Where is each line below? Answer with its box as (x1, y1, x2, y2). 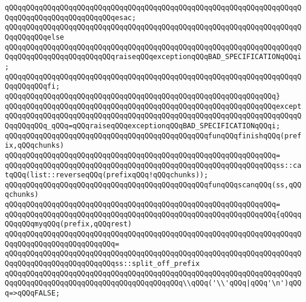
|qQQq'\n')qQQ (246, 279, 302, 288)
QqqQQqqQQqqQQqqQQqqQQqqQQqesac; (5, 13, 136, 22)
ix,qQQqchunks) (5, 141, 65, 150)
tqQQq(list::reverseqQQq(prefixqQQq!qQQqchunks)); (5, 171, 208, 180)
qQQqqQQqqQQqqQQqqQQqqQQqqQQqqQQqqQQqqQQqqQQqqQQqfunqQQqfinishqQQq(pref (5, 131, 302, 140)
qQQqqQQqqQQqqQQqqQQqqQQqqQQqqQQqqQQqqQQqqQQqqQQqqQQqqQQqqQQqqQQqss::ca (5, 161, 302, 170)
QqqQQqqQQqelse (5, 33, 65, 41)
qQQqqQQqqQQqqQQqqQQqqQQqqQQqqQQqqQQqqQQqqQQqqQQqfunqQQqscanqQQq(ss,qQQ (5, 180, 302, 189)
